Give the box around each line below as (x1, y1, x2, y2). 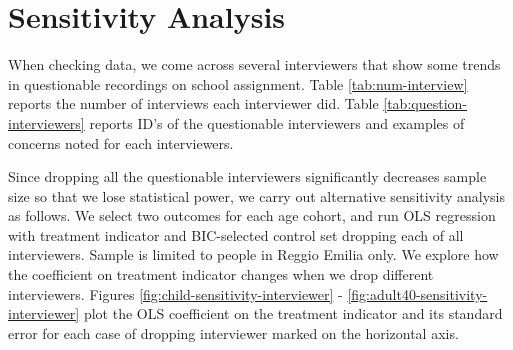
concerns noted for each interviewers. (8, 132, 234, 153)
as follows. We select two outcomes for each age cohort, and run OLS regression (8, 205, 496, 226)
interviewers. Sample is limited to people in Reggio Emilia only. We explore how (8, 244, 499, 265)
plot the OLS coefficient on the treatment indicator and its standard (83, 303, 503, 324)
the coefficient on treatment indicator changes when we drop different (8, 264, 434, 285)
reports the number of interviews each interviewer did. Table (8, 93, 379, 114)
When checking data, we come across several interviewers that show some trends (8, 54, 501, 75)
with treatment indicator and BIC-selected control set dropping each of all (8, 224, 464, 245)
